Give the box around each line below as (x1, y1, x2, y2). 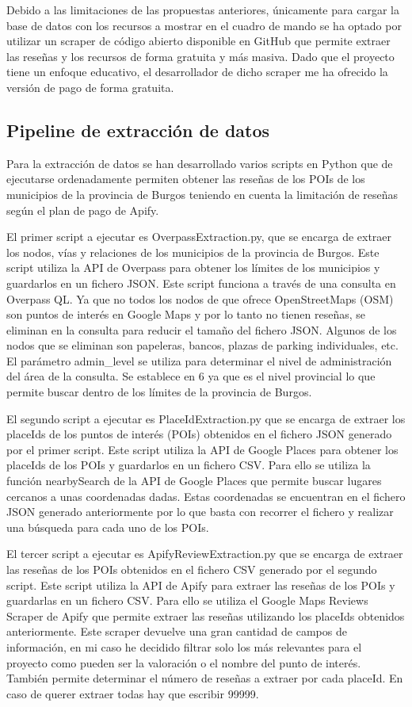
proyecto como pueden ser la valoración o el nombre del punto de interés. (6, 654, 361, 671)
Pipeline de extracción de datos (6, 117, 270, 142)
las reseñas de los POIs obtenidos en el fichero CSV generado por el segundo (6, 561, 377, 578)
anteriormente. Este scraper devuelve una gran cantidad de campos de (6, 623, 347, 640)
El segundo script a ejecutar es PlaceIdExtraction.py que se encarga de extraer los (6, 410, 406, 426)
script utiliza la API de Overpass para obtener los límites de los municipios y (6, 259, 380, 276)
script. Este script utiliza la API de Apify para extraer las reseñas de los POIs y (6, 576, 395, 593)
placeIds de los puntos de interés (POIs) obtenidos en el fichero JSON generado (6, 426, 392, 442)
